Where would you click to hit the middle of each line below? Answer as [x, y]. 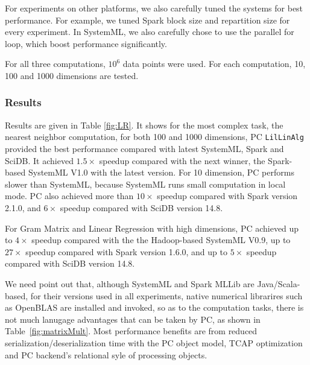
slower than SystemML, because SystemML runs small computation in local [145, 184]
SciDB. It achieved [39, 160]
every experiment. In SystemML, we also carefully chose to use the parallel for [150, 32]
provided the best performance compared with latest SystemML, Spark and [144, 149]
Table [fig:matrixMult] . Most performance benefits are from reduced [131, 331]
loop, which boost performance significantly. [86, 43]
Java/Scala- [279, 283]
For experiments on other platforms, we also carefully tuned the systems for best [154, 8]
